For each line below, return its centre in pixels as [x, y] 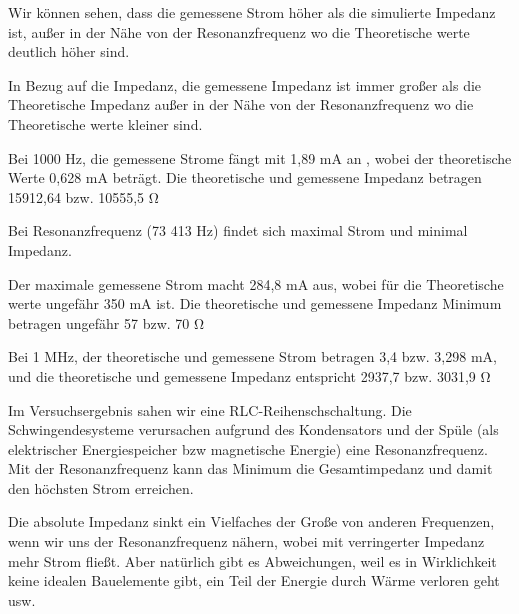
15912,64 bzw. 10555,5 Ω [83, 196]
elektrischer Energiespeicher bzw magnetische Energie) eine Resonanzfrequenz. [248, 448]
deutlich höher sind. [69, 51]
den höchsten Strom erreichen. [101, 487]
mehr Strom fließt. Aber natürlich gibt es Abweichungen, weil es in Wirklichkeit [252, 560]
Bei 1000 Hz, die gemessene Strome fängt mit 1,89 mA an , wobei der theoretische [260, 157]
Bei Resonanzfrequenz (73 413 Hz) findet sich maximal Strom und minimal [238, 230]
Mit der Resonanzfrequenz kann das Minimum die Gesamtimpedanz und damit [250, 468]
